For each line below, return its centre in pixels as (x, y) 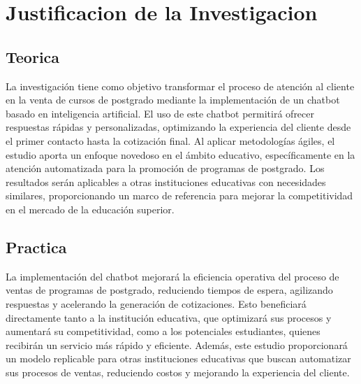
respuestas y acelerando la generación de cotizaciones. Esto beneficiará (156, 303)
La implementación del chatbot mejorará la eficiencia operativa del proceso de (172, 276)
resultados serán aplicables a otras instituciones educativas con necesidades (166, 182)
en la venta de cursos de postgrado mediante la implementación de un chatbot (173, 100)
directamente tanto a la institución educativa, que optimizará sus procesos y (169, 317)
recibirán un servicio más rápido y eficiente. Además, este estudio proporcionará (177, 344)
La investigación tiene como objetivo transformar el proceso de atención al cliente (180, 86)
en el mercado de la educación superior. (90, 209)
